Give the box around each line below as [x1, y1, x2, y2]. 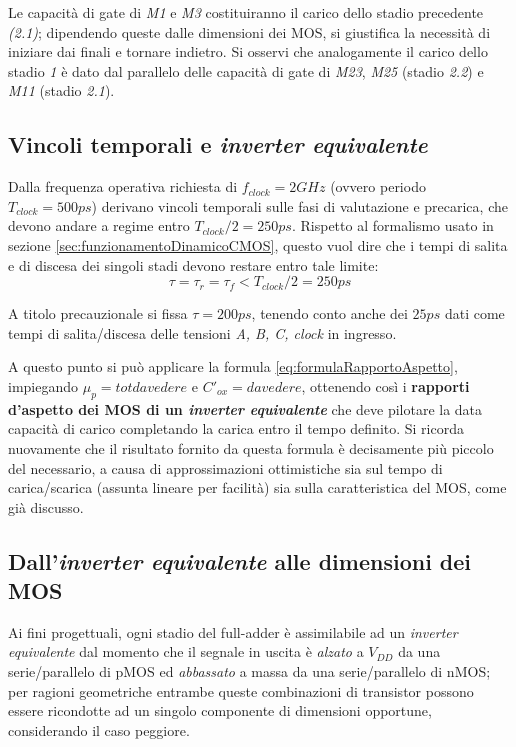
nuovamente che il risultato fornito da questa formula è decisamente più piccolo [8, 437, 494, 458]
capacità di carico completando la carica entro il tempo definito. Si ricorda [8, 418, 464, 439]
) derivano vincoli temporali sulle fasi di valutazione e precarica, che [91, 195, 508, 216]
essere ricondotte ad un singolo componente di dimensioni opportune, [8, 700, 432, 721]
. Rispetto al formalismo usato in [291, 215, 494, 236]
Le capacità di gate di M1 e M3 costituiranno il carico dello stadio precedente [8, 2, 484, 22]
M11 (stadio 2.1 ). [8, 80, 115, 101]
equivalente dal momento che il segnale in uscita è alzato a [8, 641, 364, 662]
